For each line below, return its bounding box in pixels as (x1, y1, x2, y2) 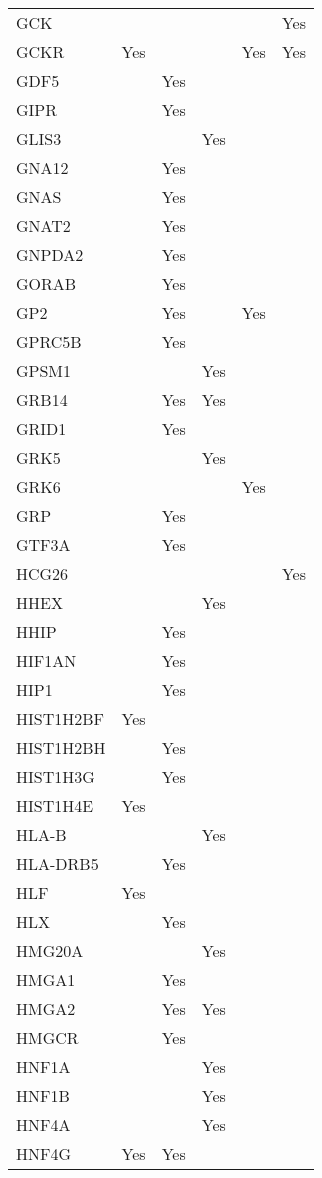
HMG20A (16, 939, 84, 962)
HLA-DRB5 (16, 852, 99, 875)
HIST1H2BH (16, 736, 106, 759)
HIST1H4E (16, 794, 94, 817)
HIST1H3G (16, 765, 95, 788)
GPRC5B (16, 330, 82, 353)
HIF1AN (16, 649, 77, 672)
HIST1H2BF (16, 707, 105, 730)
